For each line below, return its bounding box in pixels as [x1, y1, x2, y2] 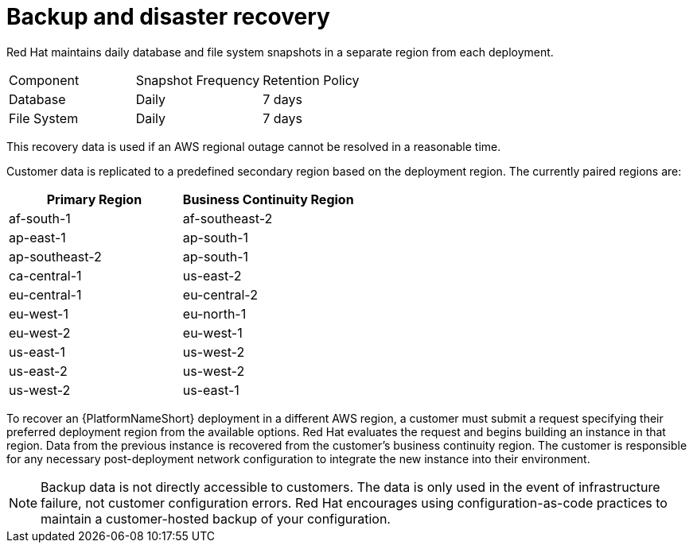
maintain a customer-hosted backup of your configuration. [41, 510, 391, 527]
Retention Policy [263, 72, 360, 88]
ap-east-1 [9, 229, 66, 246]
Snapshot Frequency [135, 72, 260, 88]
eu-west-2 [9, 324, 71, 341]
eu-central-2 [182, 286, 258, 303]
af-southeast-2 [182, 210, 273, 226]
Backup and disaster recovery [6, 3, 330, 30]
